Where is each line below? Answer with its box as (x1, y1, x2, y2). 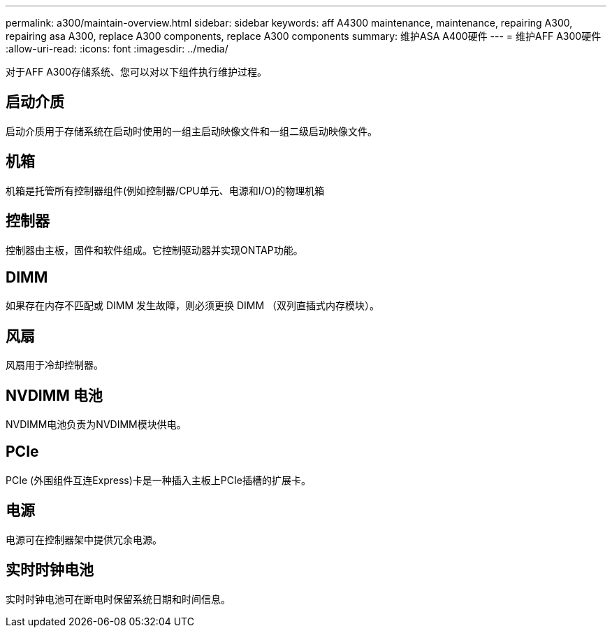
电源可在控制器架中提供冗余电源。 (6, 533, 162, 546)
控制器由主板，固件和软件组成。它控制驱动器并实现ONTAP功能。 (6, 243, 303, 256)
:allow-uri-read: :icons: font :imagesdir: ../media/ (6, 43, 228, 55)
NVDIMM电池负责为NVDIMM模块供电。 (6, 418, 187, 431)
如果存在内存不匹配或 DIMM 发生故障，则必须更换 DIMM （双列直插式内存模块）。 (6, 299, 380, 312)
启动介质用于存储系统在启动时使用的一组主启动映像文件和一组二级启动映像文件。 (6, 125, 377, 137)
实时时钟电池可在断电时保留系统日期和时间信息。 (6, 592, 231, 605)
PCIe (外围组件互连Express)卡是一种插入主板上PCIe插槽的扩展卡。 (6, 474, 311, 486)
